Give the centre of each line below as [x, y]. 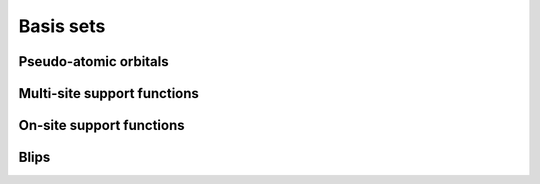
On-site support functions [101, 125]
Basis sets [62, 26]
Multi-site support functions [109, 93]
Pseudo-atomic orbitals [93, 61]
